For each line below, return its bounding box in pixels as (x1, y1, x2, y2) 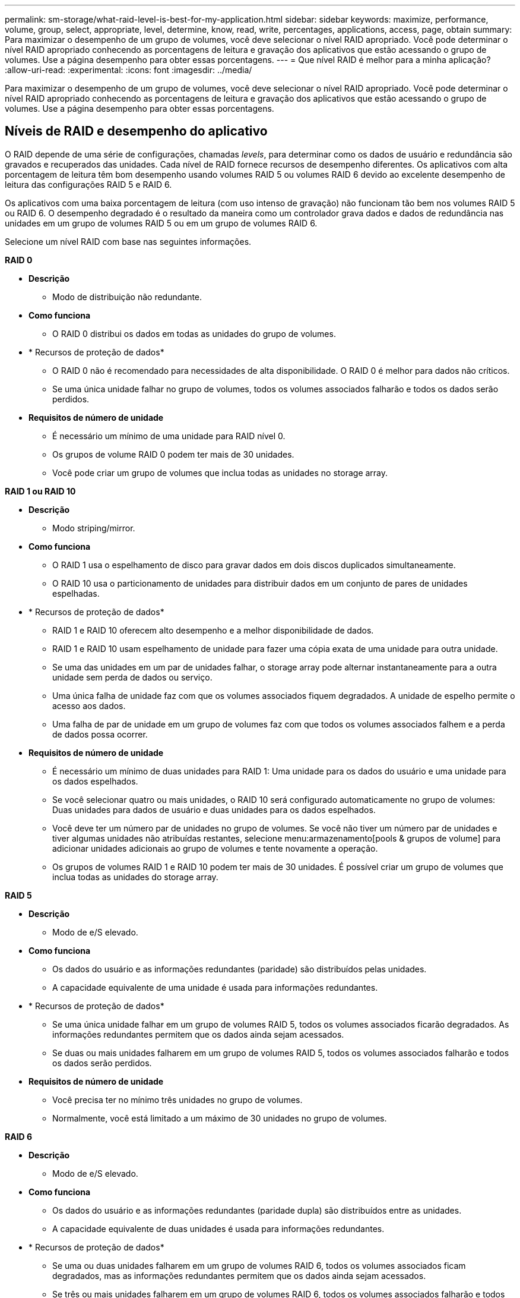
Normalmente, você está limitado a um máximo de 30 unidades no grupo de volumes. (52, 1113, 387, 1123)
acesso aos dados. (52, 700, 126, 711)
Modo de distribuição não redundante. (52, 291, 202, 302)
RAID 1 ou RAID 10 (5, 486, 76, 496)
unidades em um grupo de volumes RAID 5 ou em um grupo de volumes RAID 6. (5, 218, 318, 228)
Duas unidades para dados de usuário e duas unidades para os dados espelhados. (52, 804, 376, 815)
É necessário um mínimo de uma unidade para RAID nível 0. (52, 430, 286, 441)
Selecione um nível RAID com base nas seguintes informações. (5, 236, 252, 247)
